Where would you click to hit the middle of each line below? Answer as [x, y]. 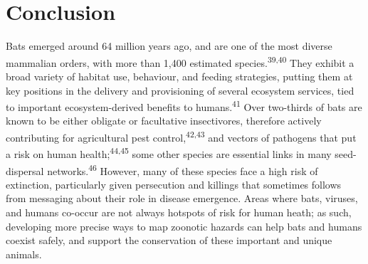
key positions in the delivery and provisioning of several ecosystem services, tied [180, 90]
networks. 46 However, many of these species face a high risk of [183, 169]
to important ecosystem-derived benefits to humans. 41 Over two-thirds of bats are [184, 106]
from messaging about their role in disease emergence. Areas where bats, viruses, [182, 198]
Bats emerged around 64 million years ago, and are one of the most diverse [169, 46]
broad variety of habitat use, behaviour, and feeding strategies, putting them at [179, 76]
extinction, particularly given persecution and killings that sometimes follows [174, 184]
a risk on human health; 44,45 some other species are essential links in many [169, 153]
